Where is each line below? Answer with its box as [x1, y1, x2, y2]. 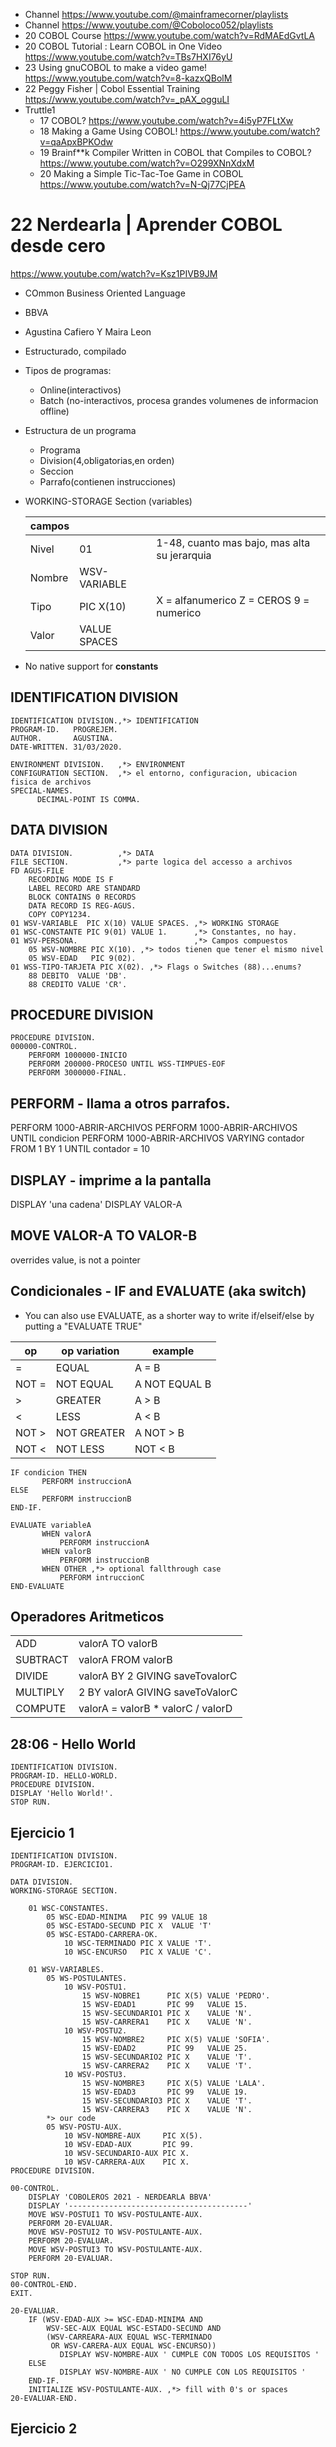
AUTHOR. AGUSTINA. [10, 733, 114, 743]
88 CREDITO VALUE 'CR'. [28, 979, 128, 989]
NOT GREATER [55, 1425, 126, 1439]
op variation [61, 1344, 120, 1358]
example [151, 1344, 195, 1358]
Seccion [39, 465, 74, 477]
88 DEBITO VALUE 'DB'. [28, 970, 128, 981]
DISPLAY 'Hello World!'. [10, 1789, 114, 1799]
